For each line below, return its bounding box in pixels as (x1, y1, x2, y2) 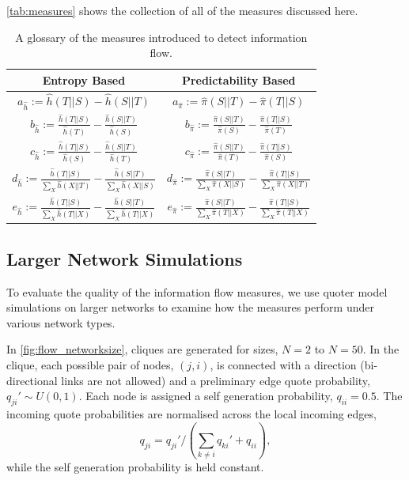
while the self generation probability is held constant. (6, 459, 264, 475)
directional (6, 372, 58, 388)
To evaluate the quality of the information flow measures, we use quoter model (6, 283, 388, 300)
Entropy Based (42, 71, 126, 88)
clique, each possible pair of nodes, (6, 356, 174, 372)
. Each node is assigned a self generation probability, (78, 387, 333, 404)
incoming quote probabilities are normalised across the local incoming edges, (6, 405, 377, 421)
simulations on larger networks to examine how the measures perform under (6, 299, 374, 316)
